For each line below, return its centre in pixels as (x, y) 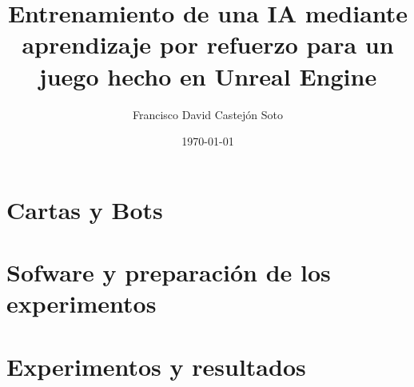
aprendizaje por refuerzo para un (208, 44)
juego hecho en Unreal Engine (208, 76)
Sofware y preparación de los (169, 272)
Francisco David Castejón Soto (208, 114)
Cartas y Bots (85, 209)
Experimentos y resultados (156, 366)
